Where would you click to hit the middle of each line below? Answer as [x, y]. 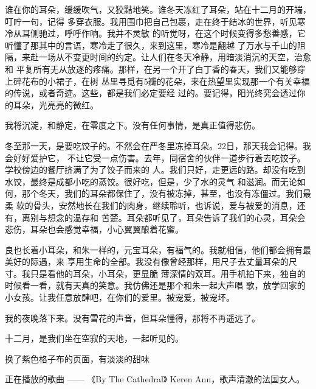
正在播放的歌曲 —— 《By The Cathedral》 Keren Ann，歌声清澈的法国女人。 [155, 379]
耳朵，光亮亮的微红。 [56, 104]
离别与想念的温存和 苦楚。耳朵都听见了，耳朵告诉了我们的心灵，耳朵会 [163, 217]
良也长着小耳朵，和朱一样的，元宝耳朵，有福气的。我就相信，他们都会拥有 [154, 249]
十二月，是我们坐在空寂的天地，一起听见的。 [94, 338]
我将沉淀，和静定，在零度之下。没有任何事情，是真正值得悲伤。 [132, 125]
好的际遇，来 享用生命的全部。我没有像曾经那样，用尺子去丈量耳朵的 [151, 261]
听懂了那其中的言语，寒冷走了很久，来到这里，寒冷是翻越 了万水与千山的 [151, 45]
